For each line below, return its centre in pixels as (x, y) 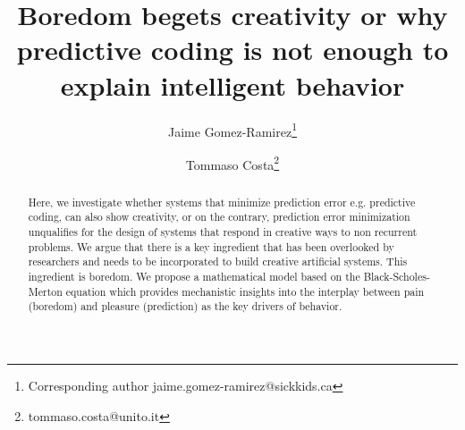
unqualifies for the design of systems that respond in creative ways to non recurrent (223, 232)
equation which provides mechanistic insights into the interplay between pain (245, 291)
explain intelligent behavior (232, 84)
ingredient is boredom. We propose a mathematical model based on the (194, 277)
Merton (45, 291)
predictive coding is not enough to (232, 50)
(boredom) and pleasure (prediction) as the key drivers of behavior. (185, 306)
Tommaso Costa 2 (232, 163)
